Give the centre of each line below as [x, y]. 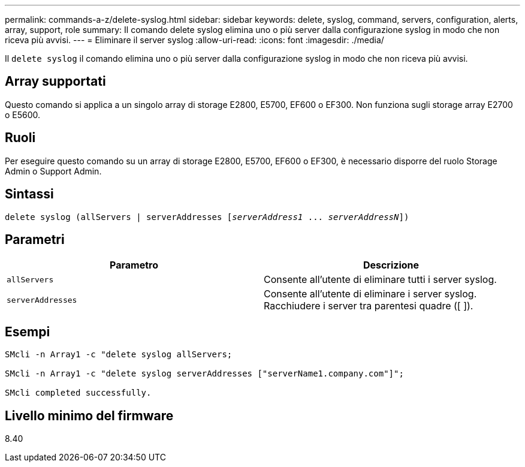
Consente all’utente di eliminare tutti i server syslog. [380, 280]
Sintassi [29, 194]
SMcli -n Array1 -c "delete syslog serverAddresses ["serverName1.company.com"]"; [204, 374]
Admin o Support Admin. [53, 171]
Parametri [35, 239]
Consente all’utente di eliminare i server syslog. [370, 294]
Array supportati [55, 82]
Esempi [28, 332]
